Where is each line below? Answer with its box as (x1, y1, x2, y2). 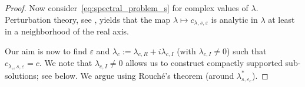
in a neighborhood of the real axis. (5, 25, 129, 37)
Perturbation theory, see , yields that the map (5, 13, 171, 25)
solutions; (5, 69, 39, 81)
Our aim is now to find (5, 44, 87, 57)
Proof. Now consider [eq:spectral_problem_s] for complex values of (5, 2, 248, 13)
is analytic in (211, 13, 258, 25)
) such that (227, 44, 267, 57)
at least (268, 13, 295, 25)
